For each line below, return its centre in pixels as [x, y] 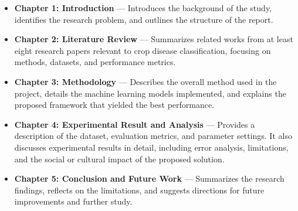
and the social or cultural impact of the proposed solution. [119, 159]
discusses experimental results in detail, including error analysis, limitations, [151, 147]
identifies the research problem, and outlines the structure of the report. [144, 19]
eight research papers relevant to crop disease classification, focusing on [143, 50]
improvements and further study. [73, 201]
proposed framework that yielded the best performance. [114, 105]
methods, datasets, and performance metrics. [95, 62]
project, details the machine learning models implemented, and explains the [150, 93]
